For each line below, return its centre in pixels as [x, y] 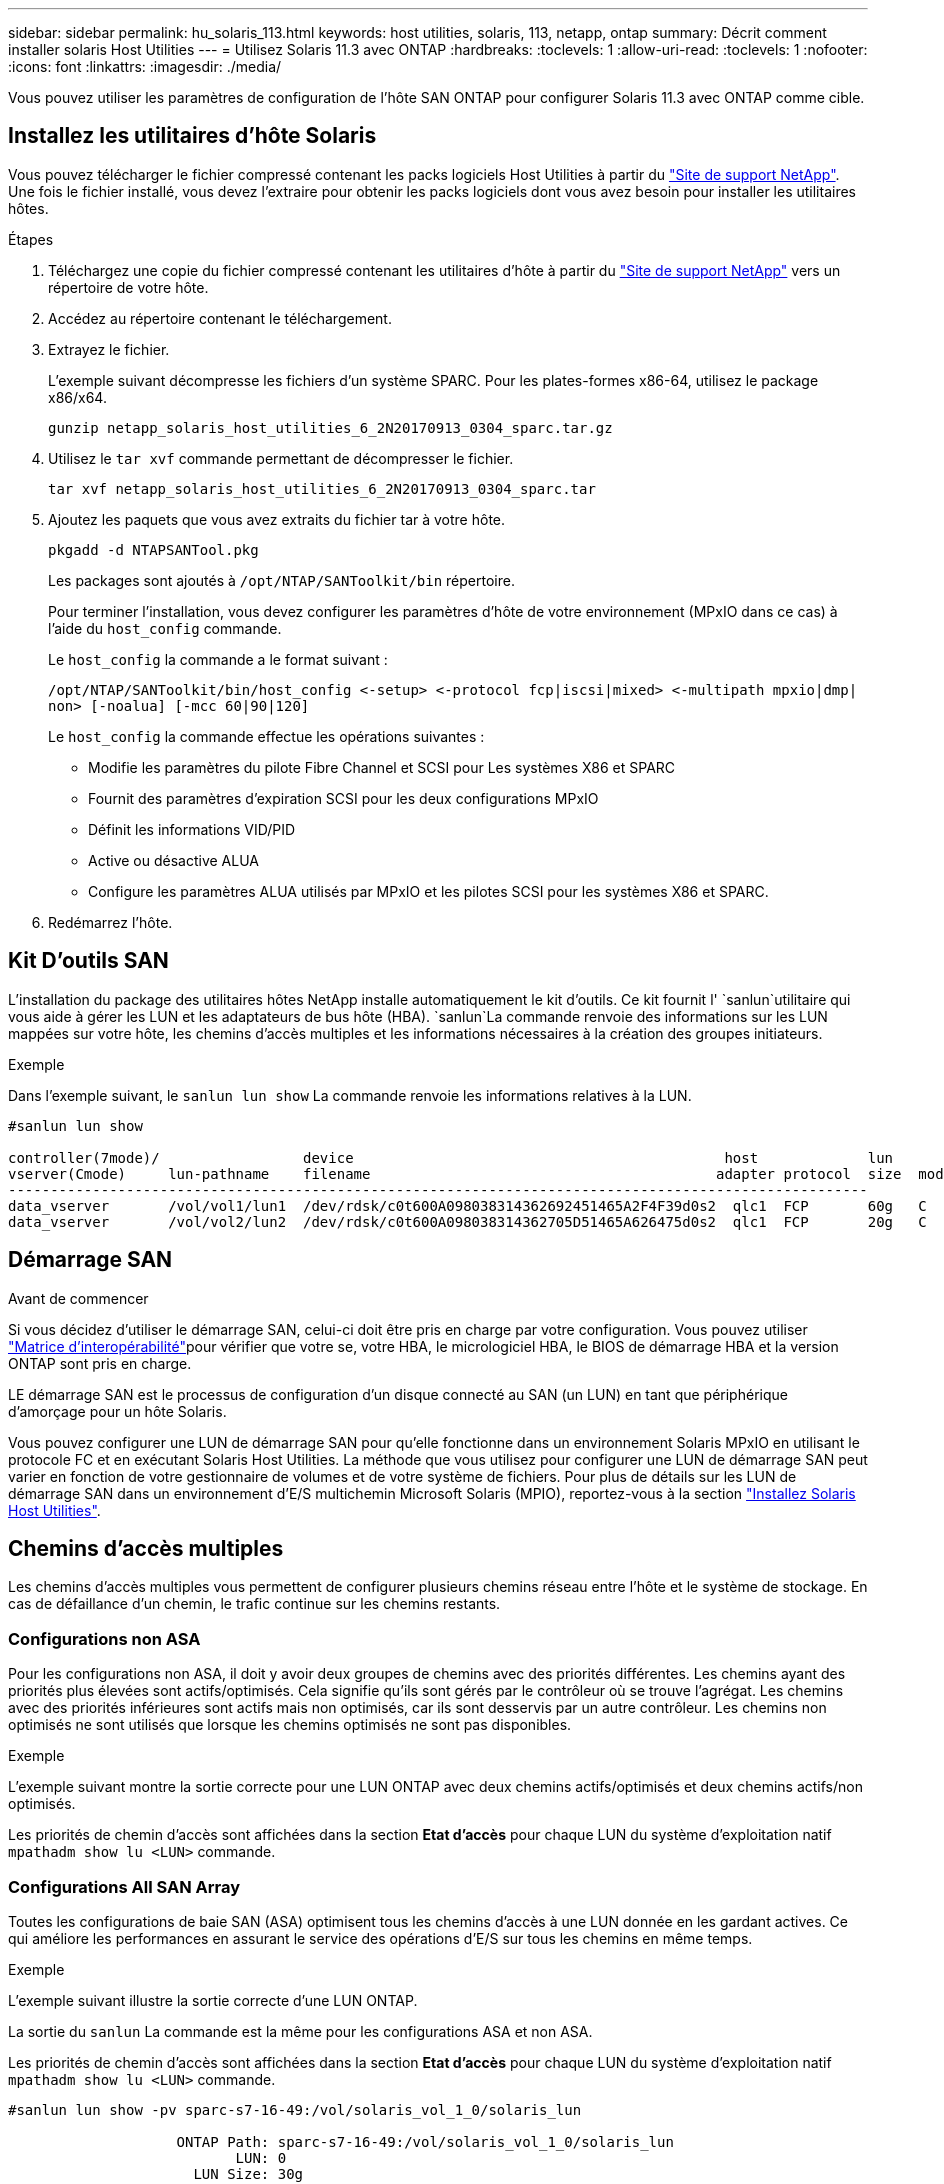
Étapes [31, 239]
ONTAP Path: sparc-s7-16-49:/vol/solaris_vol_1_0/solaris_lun [425, 2141]
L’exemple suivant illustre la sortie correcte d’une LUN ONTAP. [213, 2000]
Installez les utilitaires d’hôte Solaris [192, 136]
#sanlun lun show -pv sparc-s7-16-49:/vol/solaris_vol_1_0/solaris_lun [295, 2109]
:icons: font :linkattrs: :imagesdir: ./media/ [145, 66]
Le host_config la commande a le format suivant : [218, 659]
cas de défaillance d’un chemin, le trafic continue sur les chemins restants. [254, 1604]
